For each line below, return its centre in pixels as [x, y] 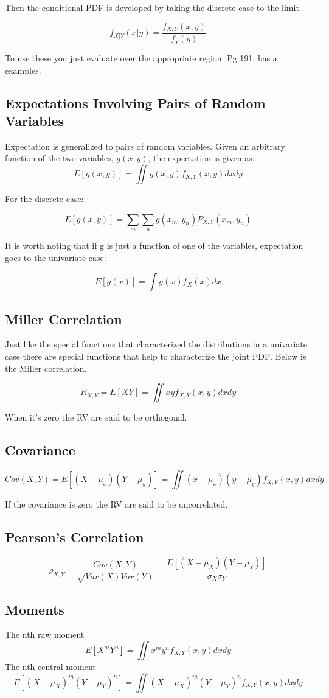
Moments [35, 609]
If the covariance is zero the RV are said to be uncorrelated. [116, 504]
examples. [23, 70]
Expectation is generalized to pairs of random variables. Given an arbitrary [145, 146]
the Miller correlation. [46, 368]
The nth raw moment [45, 634]
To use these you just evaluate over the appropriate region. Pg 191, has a [141, 58]
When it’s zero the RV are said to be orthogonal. [96, 417]
